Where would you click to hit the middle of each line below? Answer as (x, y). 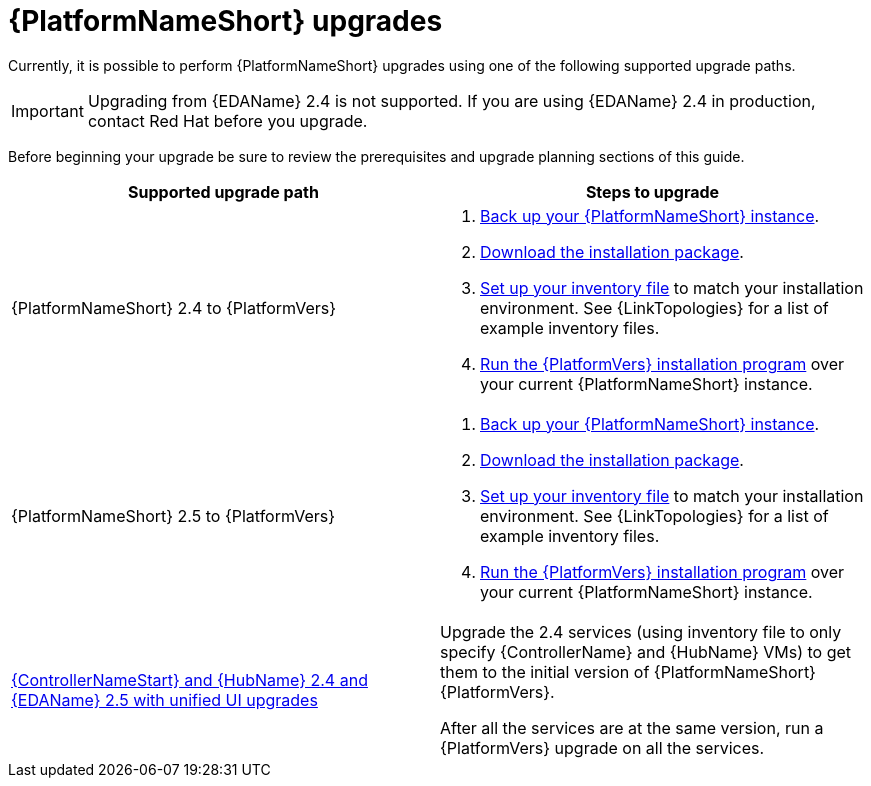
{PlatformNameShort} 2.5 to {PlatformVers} (173, 515)
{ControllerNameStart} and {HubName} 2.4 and (189, 679)
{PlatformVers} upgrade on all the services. (602, 747)
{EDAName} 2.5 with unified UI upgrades (164, 699)
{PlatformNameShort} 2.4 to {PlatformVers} (174, 307)
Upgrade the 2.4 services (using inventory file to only (641, 631)
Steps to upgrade (652, 191)
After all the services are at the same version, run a (632, 727)
